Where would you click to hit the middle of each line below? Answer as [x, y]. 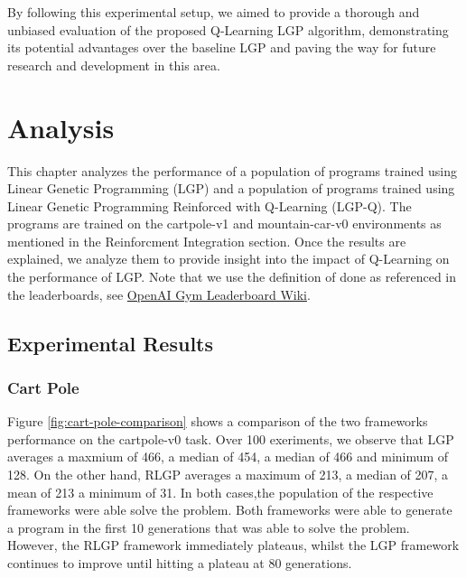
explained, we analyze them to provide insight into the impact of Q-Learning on [228, 259]
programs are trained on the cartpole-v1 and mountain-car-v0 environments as [224, 224]
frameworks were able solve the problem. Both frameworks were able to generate [230, 510]
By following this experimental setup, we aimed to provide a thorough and [214, 12]
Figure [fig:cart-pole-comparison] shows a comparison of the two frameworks [218, 421]
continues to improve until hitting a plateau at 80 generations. [180, 563]
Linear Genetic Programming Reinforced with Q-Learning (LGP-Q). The [210, 205]
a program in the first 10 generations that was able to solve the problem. [209, 527]
